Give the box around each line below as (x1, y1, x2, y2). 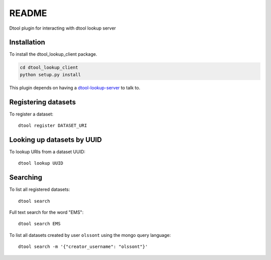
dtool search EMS (18, 221, 61, 227)
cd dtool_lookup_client (20, 65, 79, 70)
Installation (9, 38, 45, 47)
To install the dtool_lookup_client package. (9, 51, 97, 57)
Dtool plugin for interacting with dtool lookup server (9, 25, 116, 31)
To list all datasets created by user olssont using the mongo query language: (9, 232, 171, 238)
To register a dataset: (9, 111, 54, 117)
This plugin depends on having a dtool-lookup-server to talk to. (9, 84, 141, 90)
